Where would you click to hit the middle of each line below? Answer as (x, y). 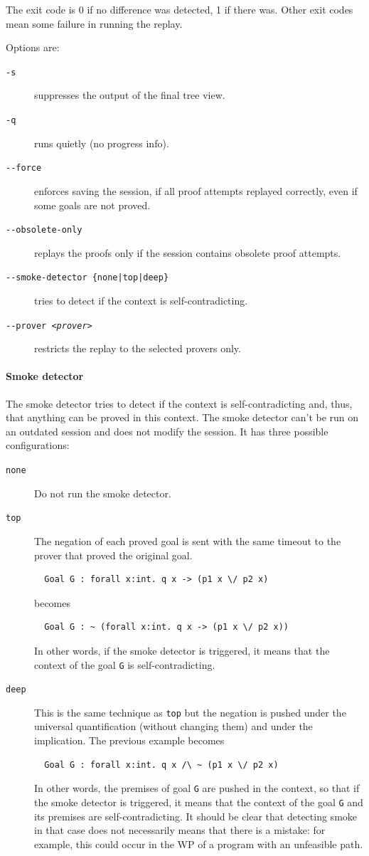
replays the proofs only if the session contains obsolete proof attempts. (188, 252)
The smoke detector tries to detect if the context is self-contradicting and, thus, (179, 403)
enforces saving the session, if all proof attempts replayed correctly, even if (196, 190)
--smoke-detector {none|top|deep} (87, 278)
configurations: (38, 445)
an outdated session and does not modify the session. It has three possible (167, 431)
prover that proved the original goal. (113, 555)
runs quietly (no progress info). (102, 143)
